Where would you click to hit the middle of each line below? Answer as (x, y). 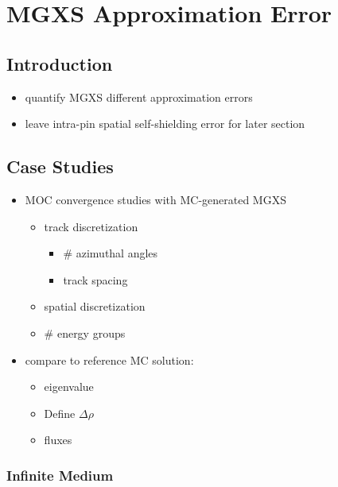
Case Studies (60, 166)
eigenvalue (69, 387)
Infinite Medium (60, 475)
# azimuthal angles (111, 253)
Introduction (60, 63)
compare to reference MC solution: (109, 359)
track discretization (91, 226)
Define (60, 413)
